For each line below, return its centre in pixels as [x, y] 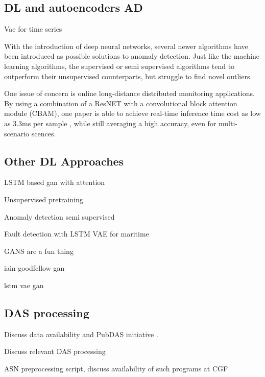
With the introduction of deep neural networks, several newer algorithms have [126, 46]
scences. [44, 133]
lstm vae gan [24, 285]
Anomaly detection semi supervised [59, 216]
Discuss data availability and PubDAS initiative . [81, 334]
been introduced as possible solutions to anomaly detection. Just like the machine [132, 56]
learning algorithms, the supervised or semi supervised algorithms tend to [119, 66]
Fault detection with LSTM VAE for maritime [77, 234]
